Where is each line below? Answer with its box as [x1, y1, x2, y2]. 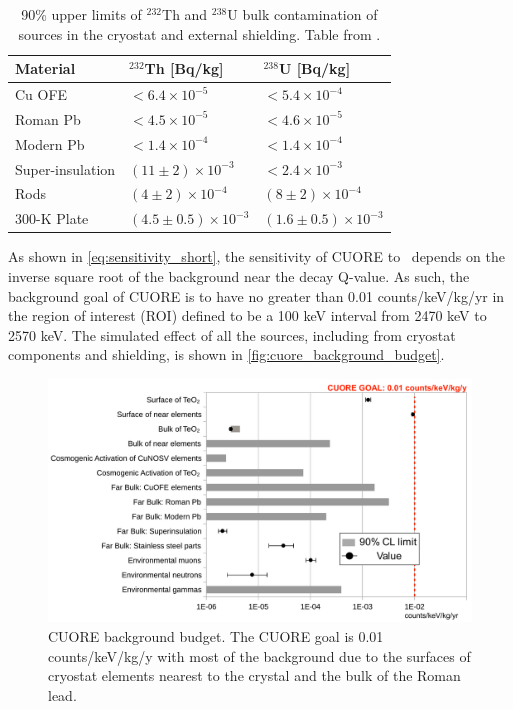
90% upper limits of [21, 4, 142, 24]
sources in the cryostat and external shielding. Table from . [18, 23, 381, 44]
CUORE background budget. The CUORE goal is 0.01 [48, 625, 384, 646]
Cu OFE [15, 84, 68, 105]
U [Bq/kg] [278, 58, 351, 79]
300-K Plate [15, 208, 89, 229]
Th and [162, 4, 208, 24]
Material [15, 58, 76, 79]
